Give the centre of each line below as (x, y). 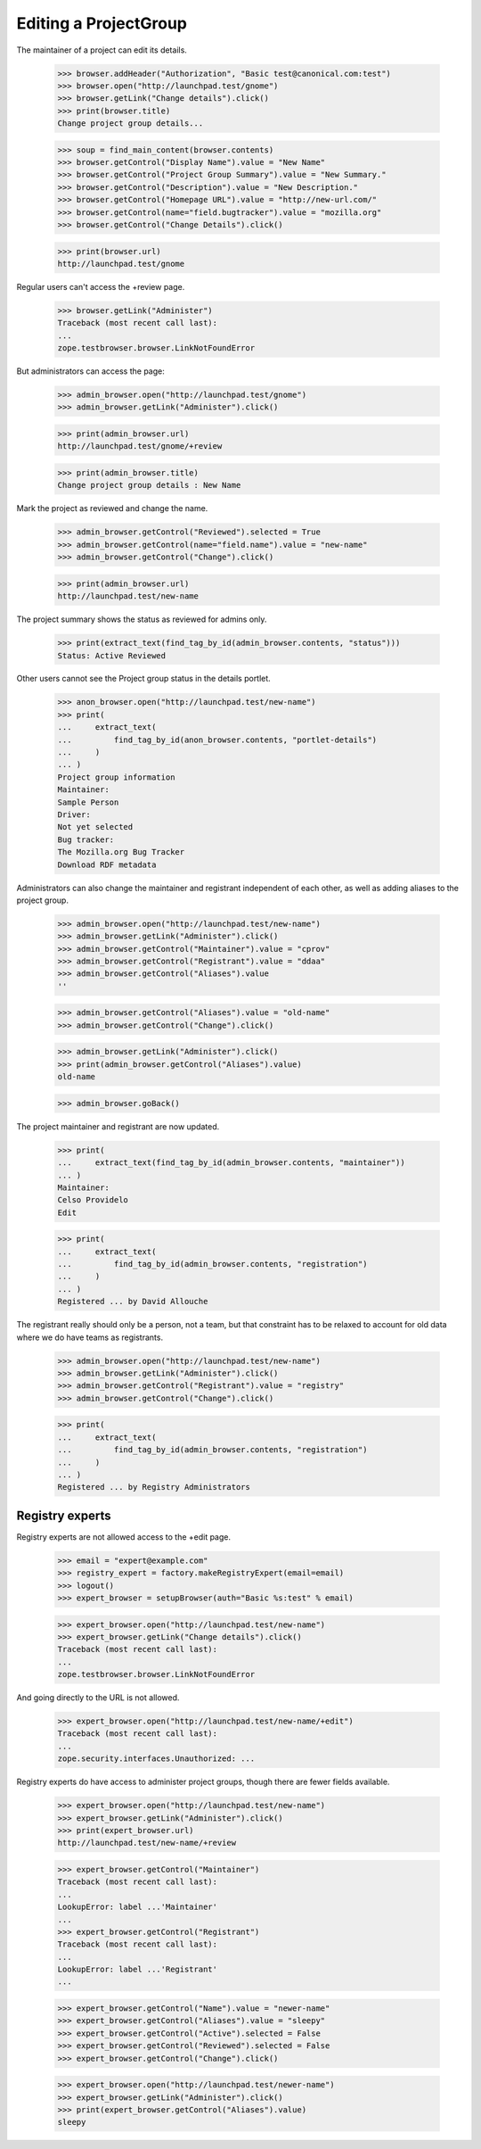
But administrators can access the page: (90, 371)
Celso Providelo (93, 1200)
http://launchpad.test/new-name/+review (147, 1843)
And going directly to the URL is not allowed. (98, 1698)
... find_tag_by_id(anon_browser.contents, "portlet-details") (217, 740)
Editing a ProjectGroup (102, 23)
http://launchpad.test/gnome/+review (140, 446)
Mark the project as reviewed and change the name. (112, 508)
